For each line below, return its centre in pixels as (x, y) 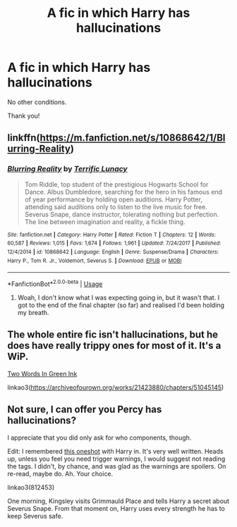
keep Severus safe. (35, 516)
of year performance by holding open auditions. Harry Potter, (113, 199)
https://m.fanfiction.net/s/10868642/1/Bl (133, 138)
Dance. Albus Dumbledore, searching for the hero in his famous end (123, 192)
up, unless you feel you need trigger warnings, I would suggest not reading (116, 459)
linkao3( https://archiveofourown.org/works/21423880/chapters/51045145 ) (116, 387)
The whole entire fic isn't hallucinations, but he (113, 335)
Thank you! (24, 116)
